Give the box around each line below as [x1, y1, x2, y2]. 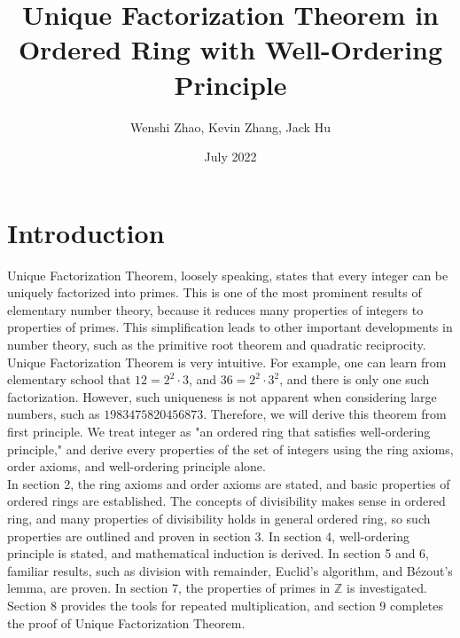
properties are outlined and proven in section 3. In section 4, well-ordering [7, 526, 409, 545]
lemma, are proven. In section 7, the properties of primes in [7, 579, 331, 597]
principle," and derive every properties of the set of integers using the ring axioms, [7, 439, 454, 458]
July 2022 [204, 147, 257, 166]
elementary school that [7, 370, 131, 389]
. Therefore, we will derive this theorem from [203, 405, 447, 423]
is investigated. [347, 579, 427, 597]
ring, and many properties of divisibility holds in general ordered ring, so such [7, 508, 431, 527]
